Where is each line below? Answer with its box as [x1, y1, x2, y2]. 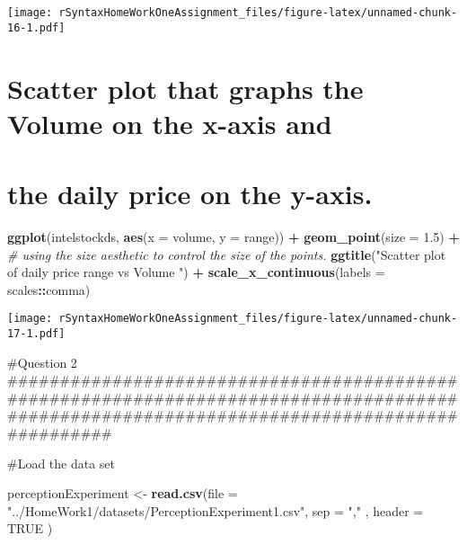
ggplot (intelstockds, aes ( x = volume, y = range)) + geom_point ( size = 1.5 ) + [7, 227, 460, 245]
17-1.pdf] [7, 327, 66, 341]
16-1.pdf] [7, 21, 66, 34]
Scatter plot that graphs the [7, 69, 364, 106]
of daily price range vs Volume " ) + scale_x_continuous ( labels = [7, 263, 385, 281]
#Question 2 [7, 352, 77, 371]
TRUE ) [7, 519, 53, 538]
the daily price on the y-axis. [7, 175, 373, 212]
